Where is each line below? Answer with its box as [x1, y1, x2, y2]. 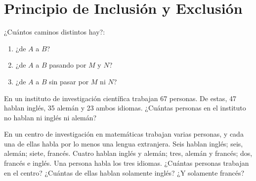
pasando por [49, 60, 86, 70]
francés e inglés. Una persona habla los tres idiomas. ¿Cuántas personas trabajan [4, 158, 249, 168]
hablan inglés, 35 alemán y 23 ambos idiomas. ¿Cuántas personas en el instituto [4, 103, 246, 113]
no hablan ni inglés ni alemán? [4, 112, 97, 122]
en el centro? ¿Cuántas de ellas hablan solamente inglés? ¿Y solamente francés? [4, 167, 245, 178]
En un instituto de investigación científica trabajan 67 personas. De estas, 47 [4, 93, 236, 103]
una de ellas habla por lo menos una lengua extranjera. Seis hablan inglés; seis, [4, 138, 243, 148]
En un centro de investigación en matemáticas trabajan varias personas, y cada [4, 129, 244, 139]
